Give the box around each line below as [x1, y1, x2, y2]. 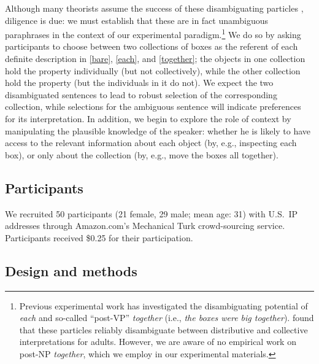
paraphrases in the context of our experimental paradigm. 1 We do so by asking [5, 26, 301, 41]
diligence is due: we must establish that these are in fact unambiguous [5, 14, 269, 26]
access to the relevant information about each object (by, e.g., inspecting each [5, 136, 297, 149]
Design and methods [5, 261, 137, 280]
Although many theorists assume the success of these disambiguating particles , [5, 2, 304, 14]
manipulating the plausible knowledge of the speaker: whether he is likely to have [5, 124, 311, 137]
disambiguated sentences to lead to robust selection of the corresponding [5, 88, 277, 101]
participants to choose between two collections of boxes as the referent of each [5, 40, 298, 53]
